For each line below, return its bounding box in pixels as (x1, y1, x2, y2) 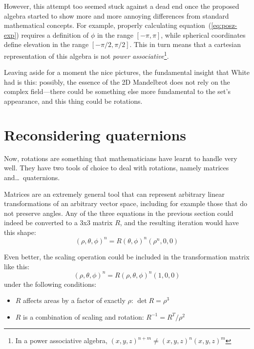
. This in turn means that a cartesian (129, 39, 241, 49)
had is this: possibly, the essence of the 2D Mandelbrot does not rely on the (4, 76, 230, 87)
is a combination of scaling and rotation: (23, 311, 144, 322)
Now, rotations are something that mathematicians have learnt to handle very (4, 153, 237, 163)
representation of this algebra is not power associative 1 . (4, 49, 169, 61)
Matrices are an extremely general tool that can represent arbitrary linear (4, 188, 225, 199)
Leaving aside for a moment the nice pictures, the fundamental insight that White (4, 67, 250, 77)
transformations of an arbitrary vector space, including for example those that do (4, 198, 248, 209)
